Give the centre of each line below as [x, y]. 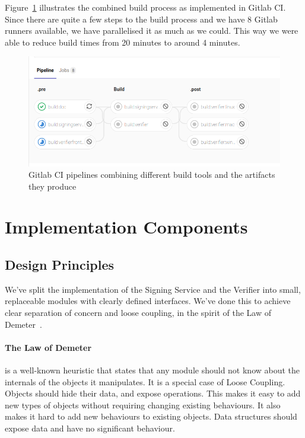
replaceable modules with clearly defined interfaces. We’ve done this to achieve [148, 301]
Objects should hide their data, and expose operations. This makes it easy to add [153, 393]
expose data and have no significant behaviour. [90, 428]
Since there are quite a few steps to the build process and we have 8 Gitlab [141, 19]
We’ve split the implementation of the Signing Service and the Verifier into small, [153, 289]
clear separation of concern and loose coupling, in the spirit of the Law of [138, 313]
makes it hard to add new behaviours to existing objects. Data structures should [151, 416]
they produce [53, 186]
